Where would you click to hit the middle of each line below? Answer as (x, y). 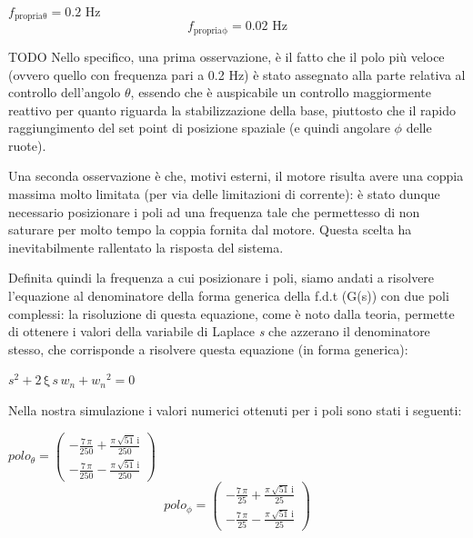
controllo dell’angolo (65, 92)
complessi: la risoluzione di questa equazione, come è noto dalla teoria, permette (231, 313)
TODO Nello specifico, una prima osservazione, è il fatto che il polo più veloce (226, 56)
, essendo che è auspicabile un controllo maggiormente (281, 92)
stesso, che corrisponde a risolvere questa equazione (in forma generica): (208, 349)
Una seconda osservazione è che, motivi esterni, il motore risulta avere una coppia (236, 176)
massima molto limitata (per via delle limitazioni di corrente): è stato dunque (224, 194)
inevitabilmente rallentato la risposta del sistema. (146, 247)
